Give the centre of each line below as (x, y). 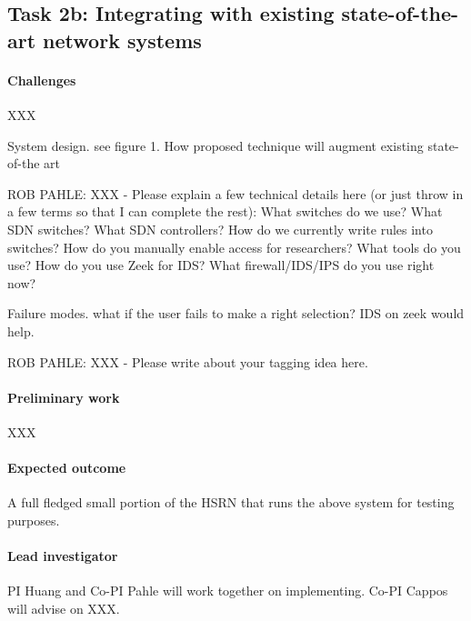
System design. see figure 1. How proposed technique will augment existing (215, 145)
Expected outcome (67, 468)
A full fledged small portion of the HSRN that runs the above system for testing (231, 502)
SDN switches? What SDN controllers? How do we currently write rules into (220, 229)
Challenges (42, 80)
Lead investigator (63, 556)
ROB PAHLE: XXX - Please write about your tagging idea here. (188, 361)
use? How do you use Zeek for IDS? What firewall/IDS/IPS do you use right (221, 265)
